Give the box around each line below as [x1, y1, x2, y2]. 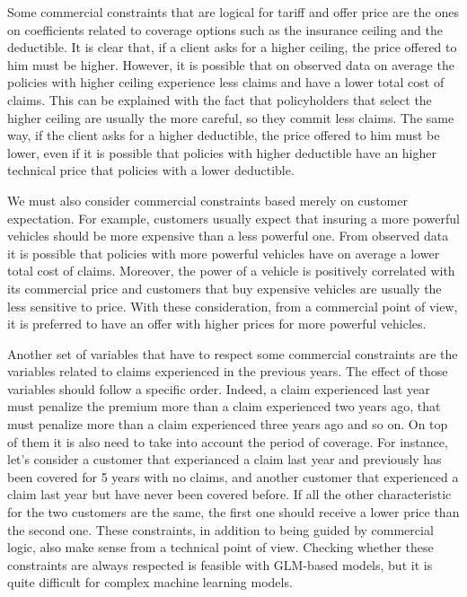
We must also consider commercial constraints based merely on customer [7, 190, 408, 209]
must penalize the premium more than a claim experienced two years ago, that [7, 397, 441, 416]
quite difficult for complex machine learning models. [7, 573, 293, 592]
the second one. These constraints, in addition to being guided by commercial [7, 520, 434, 539]
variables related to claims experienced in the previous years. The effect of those [7, 362, 448, 381]
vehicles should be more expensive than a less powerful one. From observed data [7, 226, 449, 245]
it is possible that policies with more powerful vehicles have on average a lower [7, 243, 440, 262]
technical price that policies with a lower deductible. [7, 161, 295, 180]
